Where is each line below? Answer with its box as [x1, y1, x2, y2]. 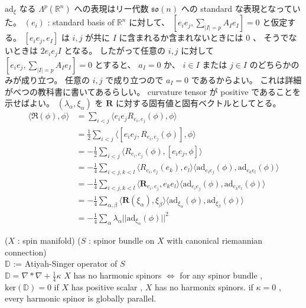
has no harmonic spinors [73, 269, 162, 281]
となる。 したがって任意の [64, 44, 166, 57]
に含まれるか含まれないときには [119, 31, 243, 44]
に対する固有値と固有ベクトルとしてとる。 [115, 97, 281, 109]
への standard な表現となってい [181, 2, 301, 14]
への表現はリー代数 [74, 2, 149, 14]
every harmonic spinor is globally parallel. [5, 292, 157, 304]
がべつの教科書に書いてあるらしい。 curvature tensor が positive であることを [5, 85, 301, 97]
